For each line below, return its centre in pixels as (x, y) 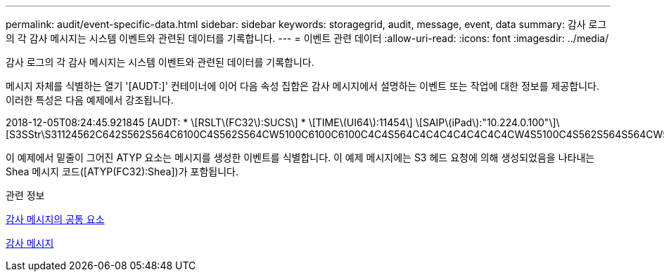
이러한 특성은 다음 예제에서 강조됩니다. (90, 100)
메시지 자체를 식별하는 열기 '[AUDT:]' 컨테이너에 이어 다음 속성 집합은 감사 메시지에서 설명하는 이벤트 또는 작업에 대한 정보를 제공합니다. (302, 86)
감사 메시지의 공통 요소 (55, 219)
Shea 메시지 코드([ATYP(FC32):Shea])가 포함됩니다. (122, 171)
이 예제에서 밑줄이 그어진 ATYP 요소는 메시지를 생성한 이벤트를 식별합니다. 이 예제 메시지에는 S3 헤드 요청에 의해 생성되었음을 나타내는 (300, 157)
